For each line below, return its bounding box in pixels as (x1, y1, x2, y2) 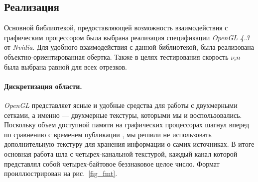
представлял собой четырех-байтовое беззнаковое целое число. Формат (4, 158, 220, 169)
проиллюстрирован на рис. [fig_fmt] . (4, 168, 118, 179)
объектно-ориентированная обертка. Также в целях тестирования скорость (4, 51, 229, 62)
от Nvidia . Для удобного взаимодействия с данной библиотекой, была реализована (4, 42, 255, 52)
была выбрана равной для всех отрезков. (4, 61, 128, 72)
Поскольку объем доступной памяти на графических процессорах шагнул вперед (4, 119, 250, 130)
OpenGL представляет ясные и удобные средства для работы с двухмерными (4, 99, 238, 110)
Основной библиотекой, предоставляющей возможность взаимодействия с (4, 22, 228, 33)
